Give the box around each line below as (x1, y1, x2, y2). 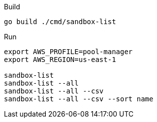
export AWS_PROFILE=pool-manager (4, 48, 133, 56)
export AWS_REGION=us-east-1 (4, 56, 116, 63)
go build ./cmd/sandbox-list (4, 18, 116, 26)
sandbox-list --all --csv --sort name (4, 95, 154, 103)
